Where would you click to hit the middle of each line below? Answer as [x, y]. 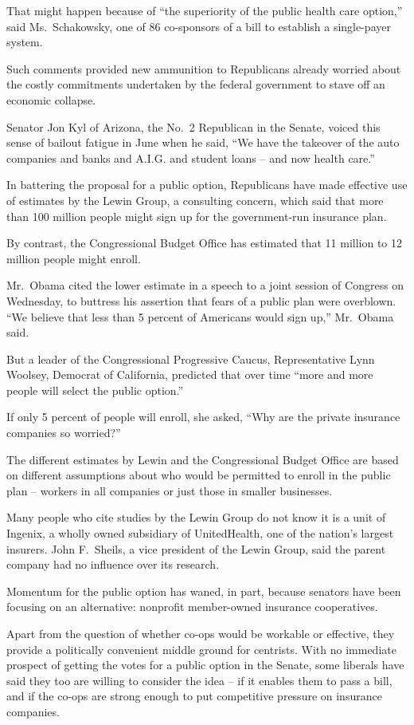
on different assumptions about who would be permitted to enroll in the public [199, 475]
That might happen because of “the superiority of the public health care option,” [205, 10]
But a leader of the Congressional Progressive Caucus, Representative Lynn [191, 359]
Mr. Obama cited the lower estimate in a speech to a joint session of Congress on [205, 285]
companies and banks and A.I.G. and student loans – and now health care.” [191, 158]
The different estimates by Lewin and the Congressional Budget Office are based [203, 459]
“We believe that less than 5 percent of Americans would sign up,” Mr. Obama [200, 316]
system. [25, 42]
